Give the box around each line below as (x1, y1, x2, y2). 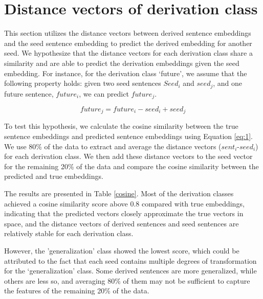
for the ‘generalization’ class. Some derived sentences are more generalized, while (4, 265, 257, 276)
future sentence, (4, 88, 54, 99)
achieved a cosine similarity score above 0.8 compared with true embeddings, (4, 198, 245, 209)
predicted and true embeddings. (4, 171, 103, 181)
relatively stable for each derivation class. (4, 228, 134, 239)
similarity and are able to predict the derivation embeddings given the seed (4, 57, 239, 68)
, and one (213, 78, 243, 88)
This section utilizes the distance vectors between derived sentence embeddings (4, 28, 251, 38)
